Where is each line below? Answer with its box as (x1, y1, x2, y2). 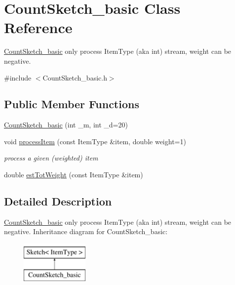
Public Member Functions (4, 96, 139, 112)
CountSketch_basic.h (42, 72, 107, 82)
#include (4, 72, 32, 82)
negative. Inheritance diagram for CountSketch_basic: (4, 226, 168, 237)
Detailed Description (4, 194, 112, 209)
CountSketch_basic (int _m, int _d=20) (4, 120, 128, 130)
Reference (4, 17, 73, 38)
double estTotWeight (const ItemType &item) (4, 169, 143, 180)
